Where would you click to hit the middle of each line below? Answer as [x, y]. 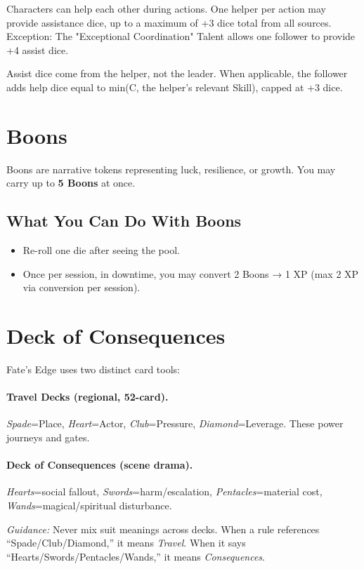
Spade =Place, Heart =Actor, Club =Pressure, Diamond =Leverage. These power [175, 423]
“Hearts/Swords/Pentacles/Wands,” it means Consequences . [136, 556]
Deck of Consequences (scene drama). [100, 465]
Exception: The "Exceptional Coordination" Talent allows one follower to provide [181, 36]
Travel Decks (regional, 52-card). [87, 397]
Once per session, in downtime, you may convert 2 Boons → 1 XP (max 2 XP [191, 273]
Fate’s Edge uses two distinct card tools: [93, 369]
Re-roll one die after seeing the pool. [101, 250]
